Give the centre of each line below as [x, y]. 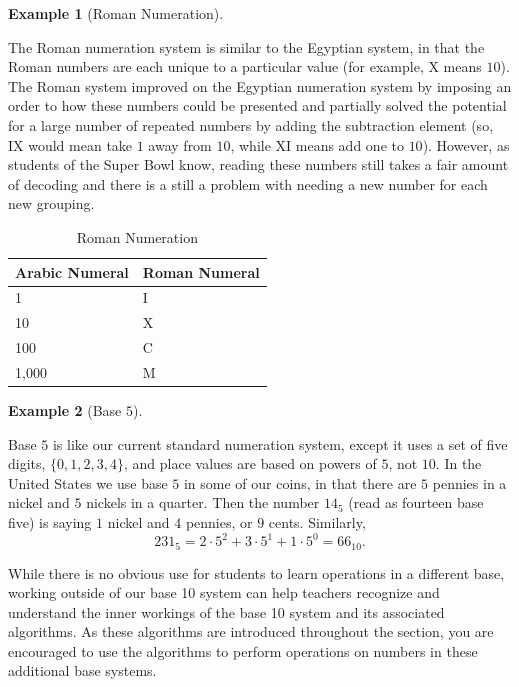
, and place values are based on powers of [250, 463]
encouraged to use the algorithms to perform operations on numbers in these [243, 650]
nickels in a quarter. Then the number [203, 502]
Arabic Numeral [72, 271]
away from [180, 144]
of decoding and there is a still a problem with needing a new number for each [248, 183]
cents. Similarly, [317, 521]
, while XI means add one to [317, 144]
